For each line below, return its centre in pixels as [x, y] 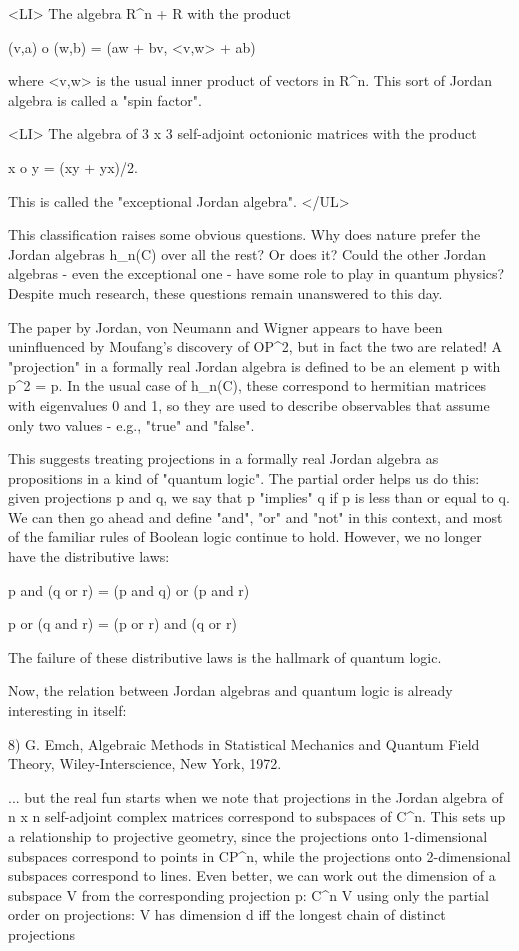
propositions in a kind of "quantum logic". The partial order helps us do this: [244, 477]
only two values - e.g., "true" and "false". [131, 424]
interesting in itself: [67, 710]
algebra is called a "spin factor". [105, 99]
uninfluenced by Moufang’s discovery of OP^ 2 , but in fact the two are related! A [255, 346]
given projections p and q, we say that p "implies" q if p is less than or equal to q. [259, 497]
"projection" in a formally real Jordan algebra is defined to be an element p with [254, 365]
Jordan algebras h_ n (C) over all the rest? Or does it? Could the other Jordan [247, 253]
